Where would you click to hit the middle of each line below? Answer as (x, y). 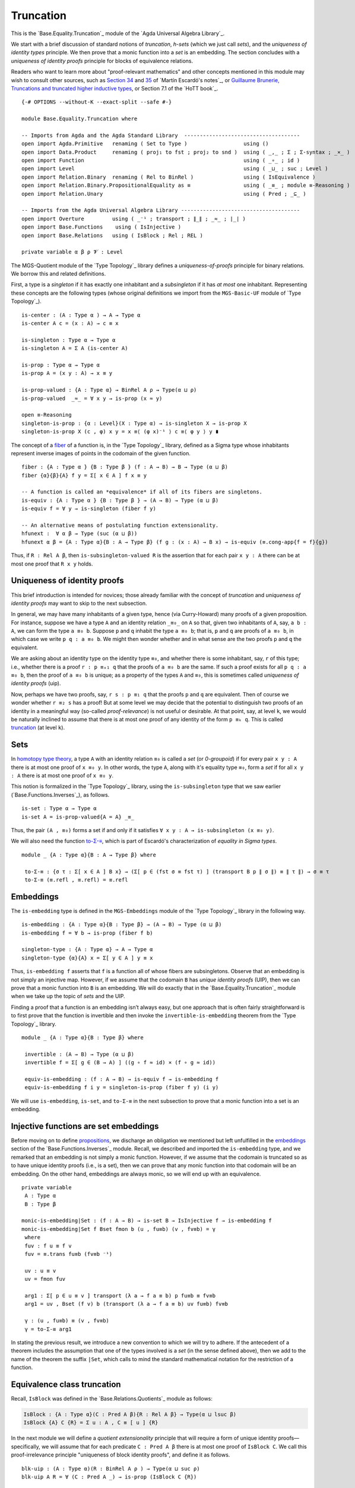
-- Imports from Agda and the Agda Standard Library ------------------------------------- (161, 135)
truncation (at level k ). (38, 728)
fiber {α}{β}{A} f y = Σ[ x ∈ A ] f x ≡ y (84, 475)
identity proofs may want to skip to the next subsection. (79, 603)
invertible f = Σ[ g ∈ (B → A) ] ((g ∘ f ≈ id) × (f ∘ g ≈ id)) (120, 1063)
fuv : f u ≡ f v (48, 1246)
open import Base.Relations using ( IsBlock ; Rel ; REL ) (112, 235)
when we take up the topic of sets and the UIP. (68, 996)
